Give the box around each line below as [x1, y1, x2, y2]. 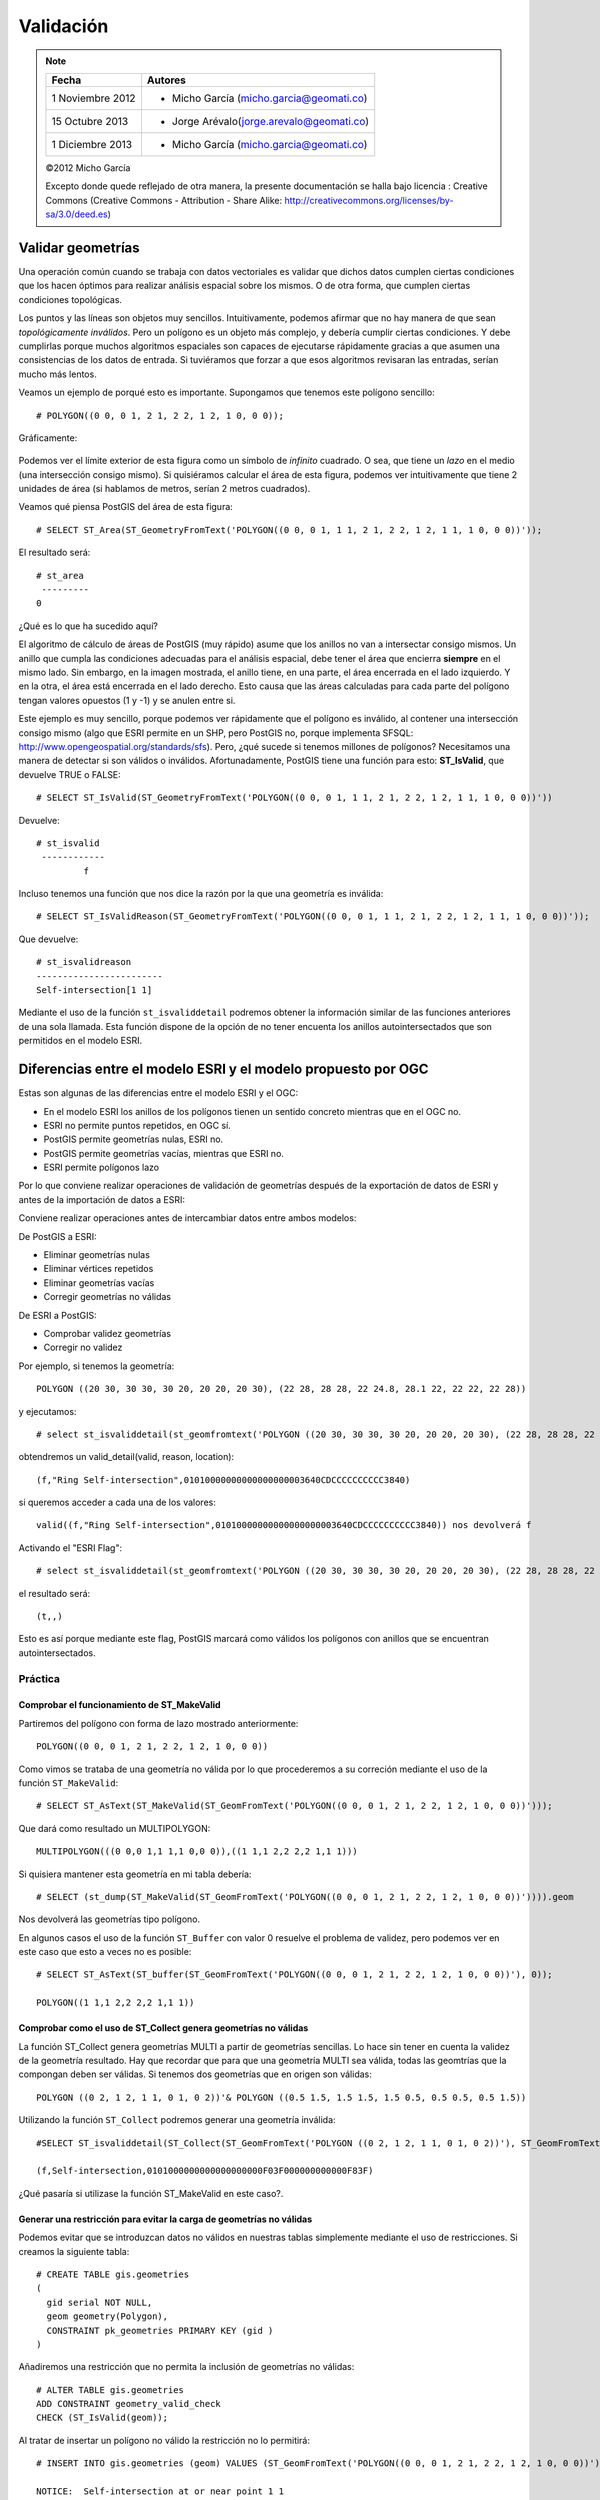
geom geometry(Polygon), [46, 2311, 169, 2322]
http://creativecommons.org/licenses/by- [284, 194, 454, 206]
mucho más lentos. [18, 368, 97, 380]
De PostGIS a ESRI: [18, 1230, 97, 1242]
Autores [146, 73, 187, 87]
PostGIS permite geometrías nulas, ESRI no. [43, 1133, 224, 1145]
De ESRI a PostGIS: [18, 1309, 97, 1321]
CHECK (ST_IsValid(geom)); [36, 2412, 169, 2424]
